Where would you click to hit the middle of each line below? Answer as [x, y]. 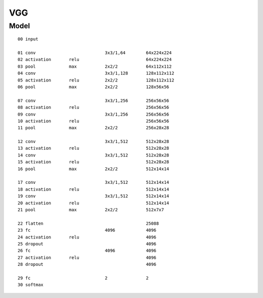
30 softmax [31, 285]
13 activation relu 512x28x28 [94, 148]
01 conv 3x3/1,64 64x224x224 [95, 53]
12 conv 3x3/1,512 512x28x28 [94, 142]
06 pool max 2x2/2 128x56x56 [94, 87]
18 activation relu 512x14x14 [94, 189]
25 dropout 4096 [87, 244]
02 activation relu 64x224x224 [95, 60]
